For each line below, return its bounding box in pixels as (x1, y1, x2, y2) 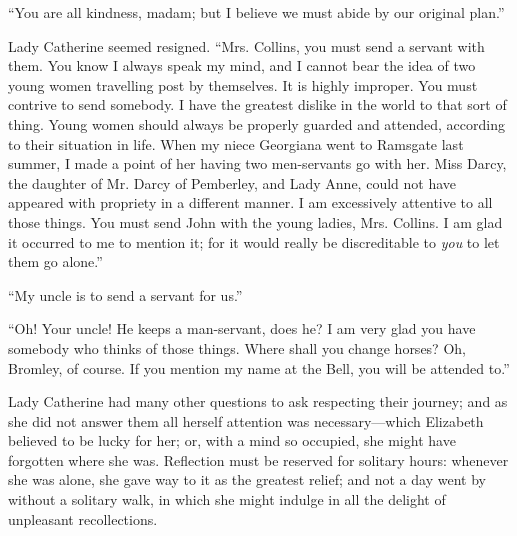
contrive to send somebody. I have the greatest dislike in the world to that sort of (8, 94, 507, 115)
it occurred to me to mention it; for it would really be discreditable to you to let (8, 231, 500, 252)
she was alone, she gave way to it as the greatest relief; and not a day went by (8, 469, 486, 490)
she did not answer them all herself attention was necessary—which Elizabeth (8, 410, 484, 431)
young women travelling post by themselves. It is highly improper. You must (8, 74, 478, 95)
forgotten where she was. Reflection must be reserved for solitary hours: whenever (8, 449, 509, 470)
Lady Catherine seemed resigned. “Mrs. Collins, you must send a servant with (8, 35, 485, 56)
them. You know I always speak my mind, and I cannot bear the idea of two (8, 55, 476, 76)
